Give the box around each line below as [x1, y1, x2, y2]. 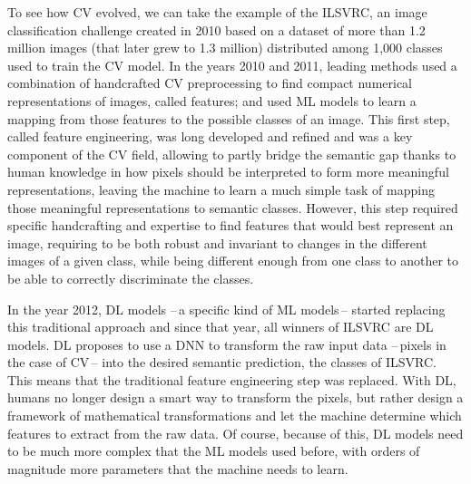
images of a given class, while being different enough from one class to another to [7, 251, 459, 270]
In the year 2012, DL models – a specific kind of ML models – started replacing [7, 299, 446, 318]
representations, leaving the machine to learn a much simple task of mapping [7, 179, 435, 198]
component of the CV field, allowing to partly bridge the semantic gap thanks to [7, 144, 456, 163]
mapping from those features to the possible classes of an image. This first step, [7, 109, 450, 128]
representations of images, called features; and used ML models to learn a [7, 91, 417, 110]
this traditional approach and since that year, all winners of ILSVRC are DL [7, 317, 434, 336]
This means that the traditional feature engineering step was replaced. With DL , [7, 370, 456, 389]
